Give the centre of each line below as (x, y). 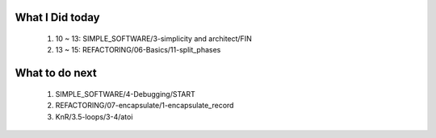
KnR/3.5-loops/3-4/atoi (94, 116)
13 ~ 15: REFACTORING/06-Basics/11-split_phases (138, 50)
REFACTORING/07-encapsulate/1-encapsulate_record (145, 106)
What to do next (56, 73)
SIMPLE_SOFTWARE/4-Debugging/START (125, 94)
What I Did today (57, 17)
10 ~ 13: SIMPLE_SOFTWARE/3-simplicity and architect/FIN (153, 39)
